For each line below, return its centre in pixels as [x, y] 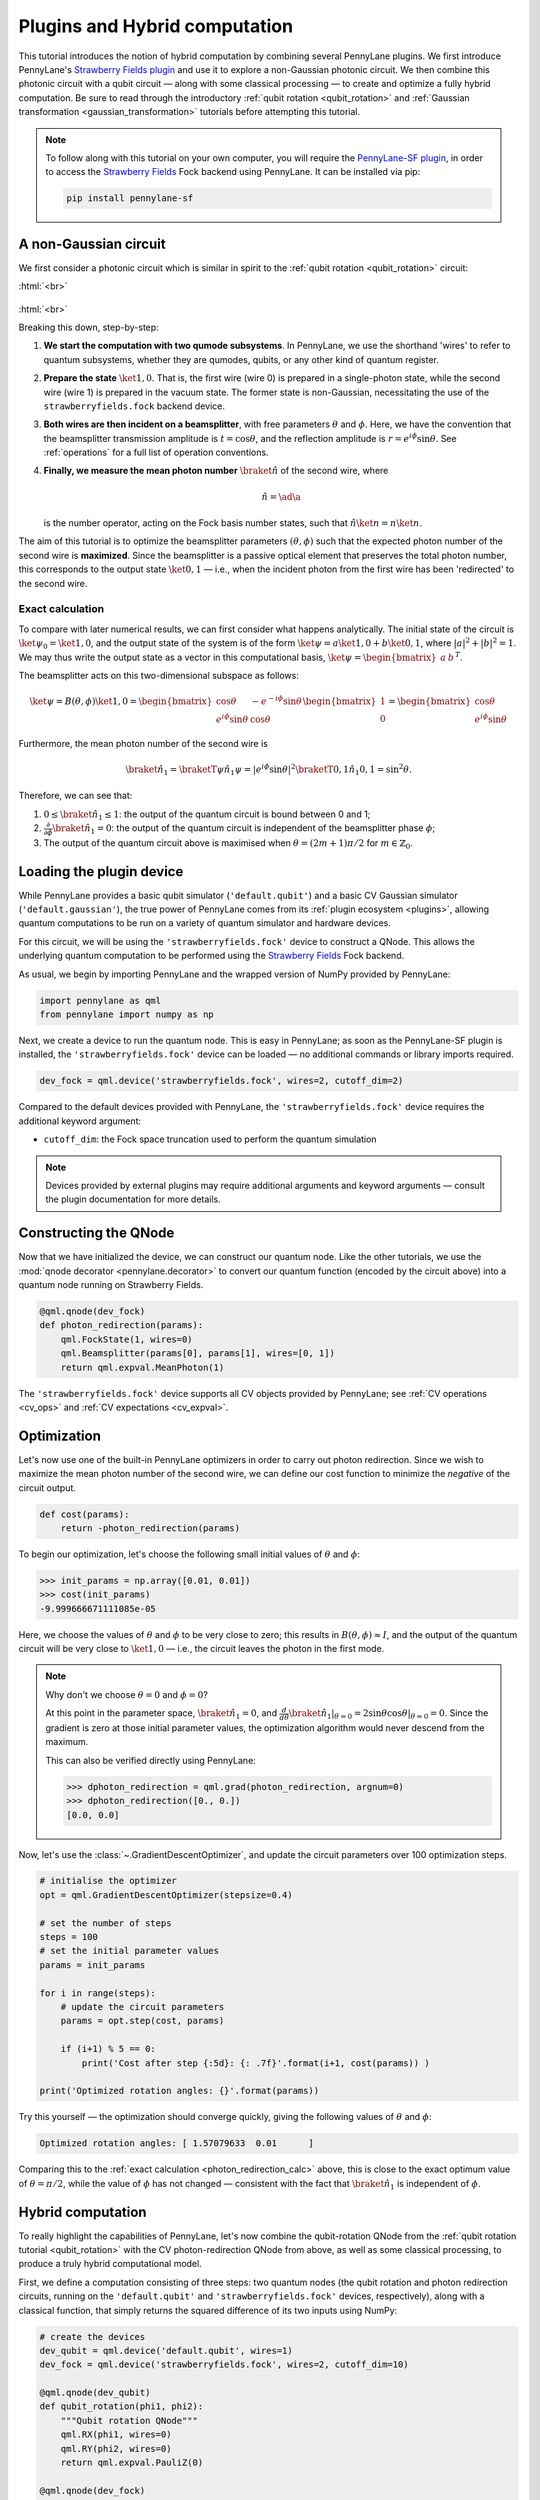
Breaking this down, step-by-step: [88, 327]
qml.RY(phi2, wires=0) [116, 2448]
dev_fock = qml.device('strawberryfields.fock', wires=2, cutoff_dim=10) [224, 2364]
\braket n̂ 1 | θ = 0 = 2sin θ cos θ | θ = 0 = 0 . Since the [388, 1714]
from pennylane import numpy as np [126, 1014]
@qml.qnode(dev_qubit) [95, 2393]
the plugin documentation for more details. [133, 1199]
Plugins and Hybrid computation [156, 26]
